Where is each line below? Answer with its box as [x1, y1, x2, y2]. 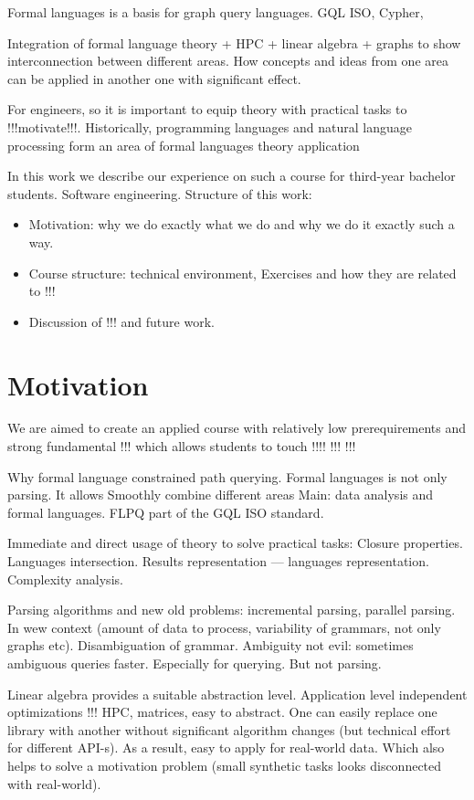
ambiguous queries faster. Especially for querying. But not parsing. [7, 653, 382, 672]
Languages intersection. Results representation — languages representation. [7, 552, 429, 570]
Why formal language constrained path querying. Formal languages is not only [7, 467, 448, 486]
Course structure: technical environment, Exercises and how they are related [28, 263, 457, 282]
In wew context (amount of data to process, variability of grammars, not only [7, 617, 441, 637]
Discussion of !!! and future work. [28, 311, 215, 331]
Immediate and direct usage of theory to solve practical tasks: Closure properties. [7, 533, 463, 553]
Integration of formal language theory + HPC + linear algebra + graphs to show [7, 33, 461, 52]
